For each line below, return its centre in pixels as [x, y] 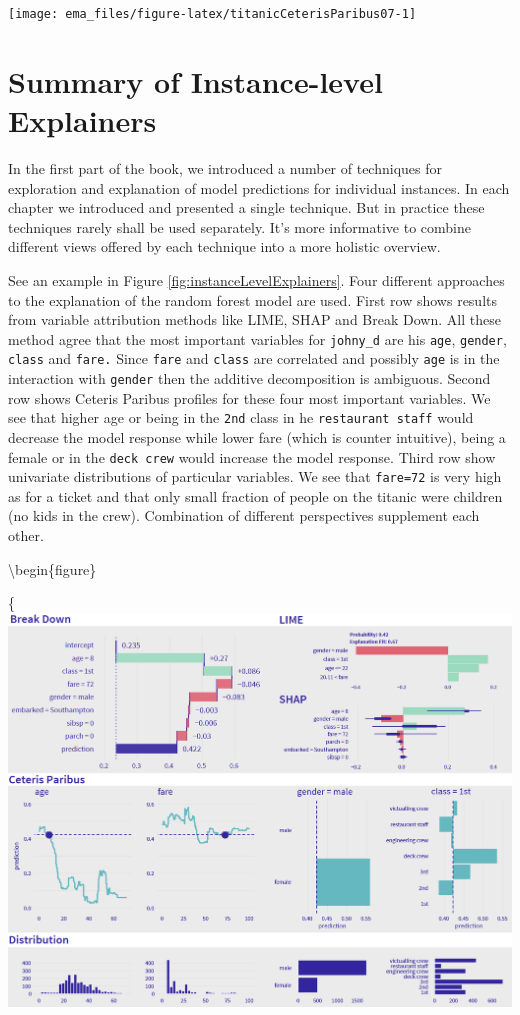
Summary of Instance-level [195, 80]
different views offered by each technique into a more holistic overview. [224, 246]
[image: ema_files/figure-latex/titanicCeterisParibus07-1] [212, 14]
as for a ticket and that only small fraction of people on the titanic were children [255, 495]
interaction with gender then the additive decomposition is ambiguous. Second [249, 378]
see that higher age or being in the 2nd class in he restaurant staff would [241, 417]
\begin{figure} [52, 568]
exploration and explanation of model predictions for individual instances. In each [259, 187]
